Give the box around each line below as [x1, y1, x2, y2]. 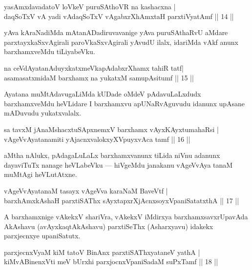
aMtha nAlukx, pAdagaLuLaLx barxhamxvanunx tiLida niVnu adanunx [4, 150, 220, 160]
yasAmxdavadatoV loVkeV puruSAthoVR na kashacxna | [4, 1, 176, 11]
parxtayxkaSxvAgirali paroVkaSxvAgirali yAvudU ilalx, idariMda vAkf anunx [4, 37, 238, 47]
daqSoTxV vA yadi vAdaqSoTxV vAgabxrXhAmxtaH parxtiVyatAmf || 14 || [4, 11, 234, 21]
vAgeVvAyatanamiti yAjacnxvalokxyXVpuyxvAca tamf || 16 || [4, 134, 190, 144]
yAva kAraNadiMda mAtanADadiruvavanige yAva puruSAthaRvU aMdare [4, 27, 228, 38]
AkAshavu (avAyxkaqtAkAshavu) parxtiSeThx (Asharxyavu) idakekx [4, 221, 213, 231]
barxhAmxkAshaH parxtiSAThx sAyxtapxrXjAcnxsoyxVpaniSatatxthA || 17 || [4, 195, 239, 205]
